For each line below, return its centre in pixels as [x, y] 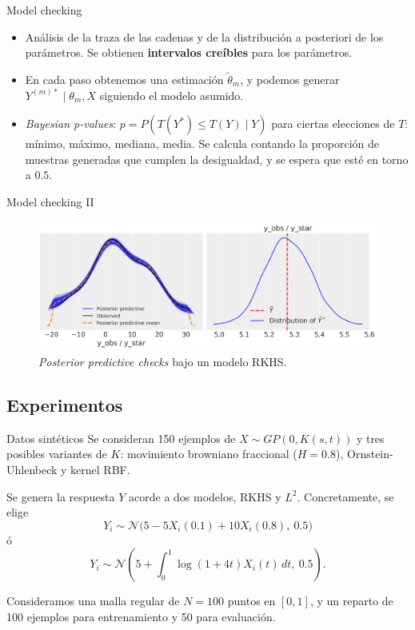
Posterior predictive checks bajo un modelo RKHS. [163, 362]
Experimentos [65, 405]
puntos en [251, 601]
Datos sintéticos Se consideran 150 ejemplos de [121, 438]
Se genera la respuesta [61, 496]
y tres [370, 438]
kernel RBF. [100, 470]
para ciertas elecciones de [333, 124]
